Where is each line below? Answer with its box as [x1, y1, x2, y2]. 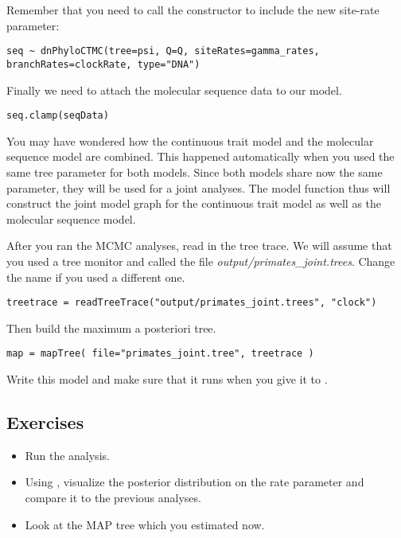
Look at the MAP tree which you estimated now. [25, 516, 265, 532]
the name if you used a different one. [6, 268, 185, 285]
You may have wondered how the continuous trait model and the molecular [6, 132, 374, 149]
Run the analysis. [25, 446, 110, 463]
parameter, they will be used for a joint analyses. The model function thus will [6, 179, 391, 196]
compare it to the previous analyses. [25, 489, 201, 505]
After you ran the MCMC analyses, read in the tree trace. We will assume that [6, 237, 392, 254]
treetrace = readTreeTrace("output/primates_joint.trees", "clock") [6, 297, 377, 309]
